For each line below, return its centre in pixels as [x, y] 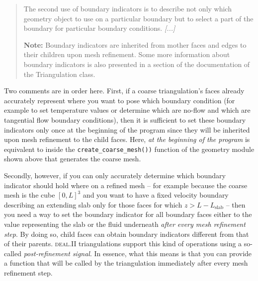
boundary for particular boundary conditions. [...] [99, 28]
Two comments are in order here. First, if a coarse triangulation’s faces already [124, 91]
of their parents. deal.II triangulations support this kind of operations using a [123, 244]
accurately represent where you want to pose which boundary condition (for [120, 100]
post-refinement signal [57, 253]
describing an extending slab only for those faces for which [93, 204]
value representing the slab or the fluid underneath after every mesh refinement [125, 224]
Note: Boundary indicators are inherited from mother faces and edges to [135, 44]
